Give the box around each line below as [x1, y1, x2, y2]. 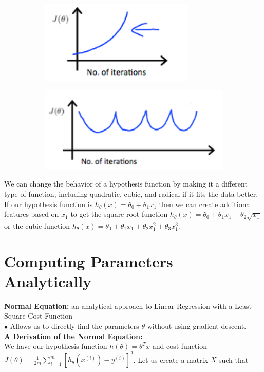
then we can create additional [159, 198, 252, 209]
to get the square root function [70, 209, 168, 219]
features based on [4, 209, 59, 219]
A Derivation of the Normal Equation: [4, 330, 143, 341]
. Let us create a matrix [133, 354, 208, 365]
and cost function [152, 341, 207, 351]
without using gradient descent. [147, 320, 247, 331]
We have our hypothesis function [4, 341, 107, 351]
